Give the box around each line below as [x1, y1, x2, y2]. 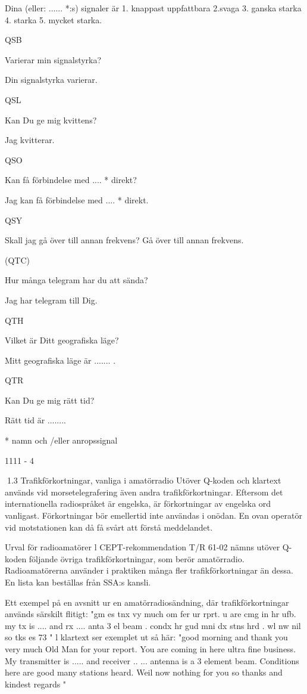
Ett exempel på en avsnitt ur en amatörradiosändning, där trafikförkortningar [5, 596, 289, 608]
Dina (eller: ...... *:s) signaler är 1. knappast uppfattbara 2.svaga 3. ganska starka [5, 2, 302, 14]
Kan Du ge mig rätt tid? [5, 394, 95, 406]
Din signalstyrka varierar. [5, 73, 98, 86]
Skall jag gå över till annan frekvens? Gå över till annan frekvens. [5, 234, 244, 246]
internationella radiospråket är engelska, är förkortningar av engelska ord [5, 497, 271, 510]
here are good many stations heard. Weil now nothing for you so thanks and [5, 666, 283, 678]
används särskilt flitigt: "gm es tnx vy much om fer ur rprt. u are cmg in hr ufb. [5, 608, 296, 620]
